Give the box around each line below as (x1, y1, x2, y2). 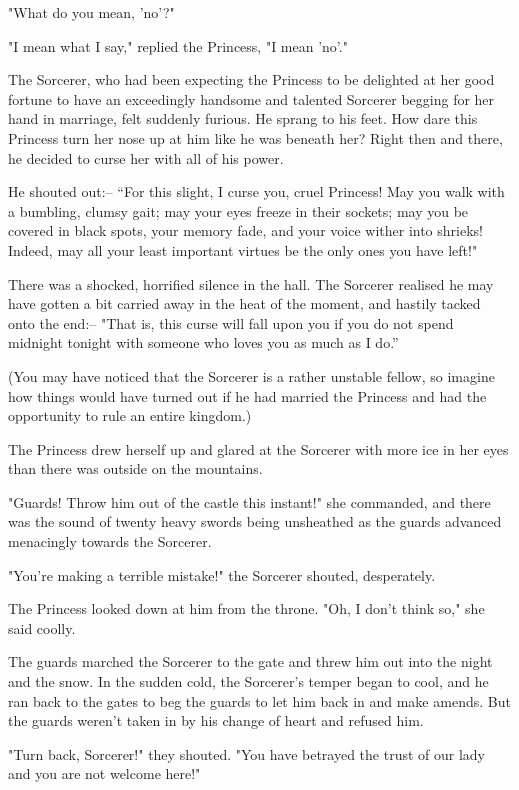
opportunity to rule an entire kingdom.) (8, 405, 252, 426)
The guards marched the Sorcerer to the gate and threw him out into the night (8, 651, 493, 672)
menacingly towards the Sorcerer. (8, 531, 212, 552)
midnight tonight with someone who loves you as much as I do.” (8, 332, 399, 353)
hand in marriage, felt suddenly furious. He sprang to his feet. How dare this (8, 108, 478, 129)
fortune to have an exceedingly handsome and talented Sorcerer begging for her (8, 88, 495, 109)
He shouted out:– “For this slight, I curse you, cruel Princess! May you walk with (8, 181, 505, 202)
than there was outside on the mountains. (8, 458, 263, 479)
